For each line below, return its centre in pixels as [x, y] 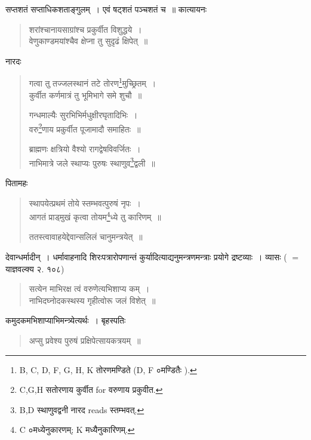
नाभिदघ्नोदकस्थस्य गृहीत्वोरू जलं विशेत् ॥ [92, 300]
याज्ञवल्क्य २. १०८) [35, 268]
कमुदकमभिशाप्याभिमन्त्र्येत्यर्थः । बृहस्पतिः [66, 320]
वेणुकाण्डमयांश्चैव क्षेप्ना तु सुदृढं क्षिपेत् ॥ [88, 41]
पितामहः [17, 182]
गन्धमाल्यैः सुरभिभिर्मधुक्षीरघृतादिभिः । [83, 115]
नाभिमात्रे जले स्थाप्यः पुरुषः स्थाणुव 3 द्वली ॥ [92, 162]
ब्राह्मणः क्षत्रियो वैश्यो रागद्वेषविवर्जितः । [85, 149]
